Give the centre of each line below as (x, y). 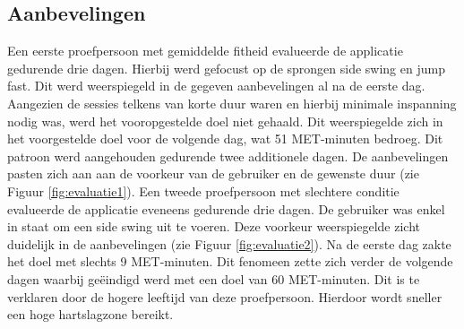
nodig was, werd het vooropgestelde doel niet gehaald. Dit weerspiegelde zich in (225, 121)
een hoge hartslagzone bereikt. (90, 314)
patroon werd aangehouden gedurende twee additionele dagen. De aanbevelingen (228, 156)
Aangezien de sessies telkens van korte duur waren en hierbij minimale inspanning (232, 103)
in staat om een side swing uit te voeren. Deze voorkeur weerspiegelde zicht (214, 226)
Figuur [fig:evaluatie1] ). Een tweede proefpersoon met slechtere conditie (203, 190)
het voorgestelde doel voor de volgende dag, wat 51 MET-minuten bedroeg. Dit (225, 139)
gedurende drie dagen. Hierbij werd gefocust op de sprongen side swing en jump (226, 68)
